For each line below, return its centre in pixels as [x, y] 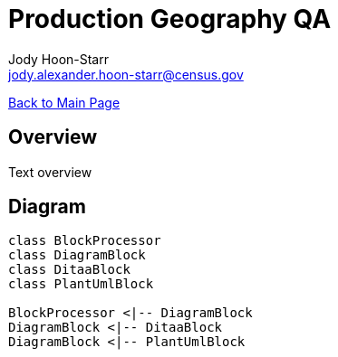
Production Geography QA [170, 19]
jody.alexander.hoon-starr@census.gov [126, 74]
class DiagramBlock [77, 255]
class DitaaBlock [69, 270]
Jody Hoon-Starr [58, 59]
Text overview [50, 172]
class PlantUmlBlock [81, 284]
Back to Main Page [64, 102]
